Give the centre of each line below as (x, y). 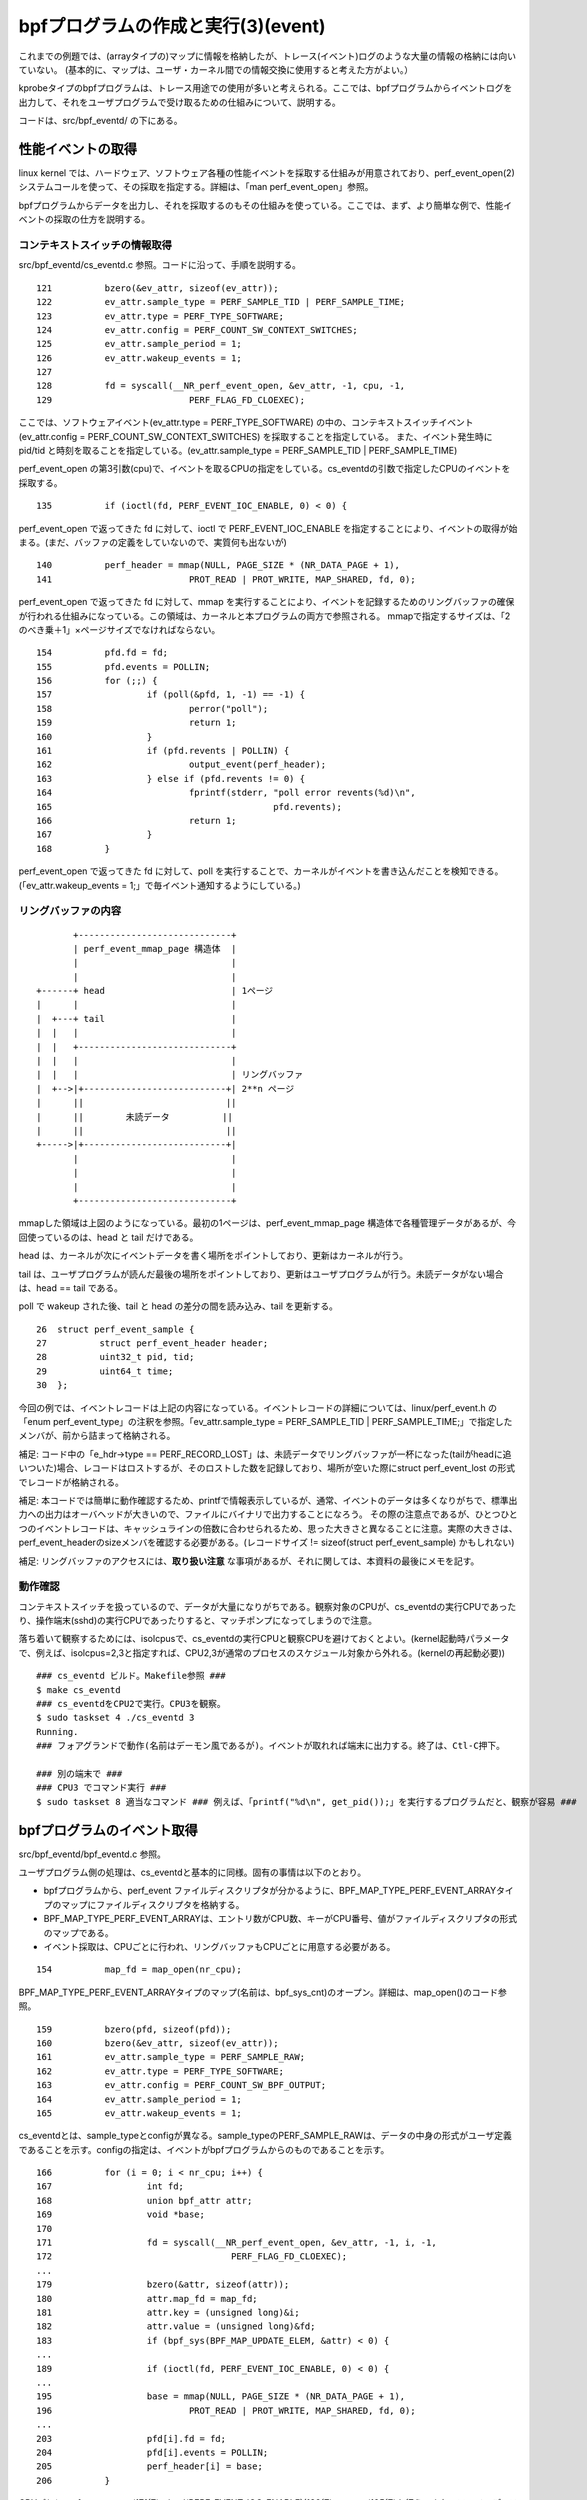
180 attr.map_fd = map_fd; (147, 2298)
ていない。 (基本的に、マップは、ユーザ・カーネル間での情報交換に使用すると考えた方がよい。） (216, 69)
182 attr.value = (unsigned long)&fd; (176, 2326)
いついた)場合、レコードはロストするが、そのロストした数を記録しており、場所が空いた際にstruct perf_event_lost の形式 (267, 1468)
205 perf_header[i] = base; (150, 2466)
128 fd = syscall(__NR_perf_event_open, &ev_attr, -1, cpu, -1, (221, 386)
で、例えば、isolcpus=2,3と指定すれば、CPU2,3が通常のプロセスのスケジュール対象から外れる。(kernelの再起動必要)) (261, 1652)
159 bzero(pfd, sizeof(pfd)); (134, 2029)
